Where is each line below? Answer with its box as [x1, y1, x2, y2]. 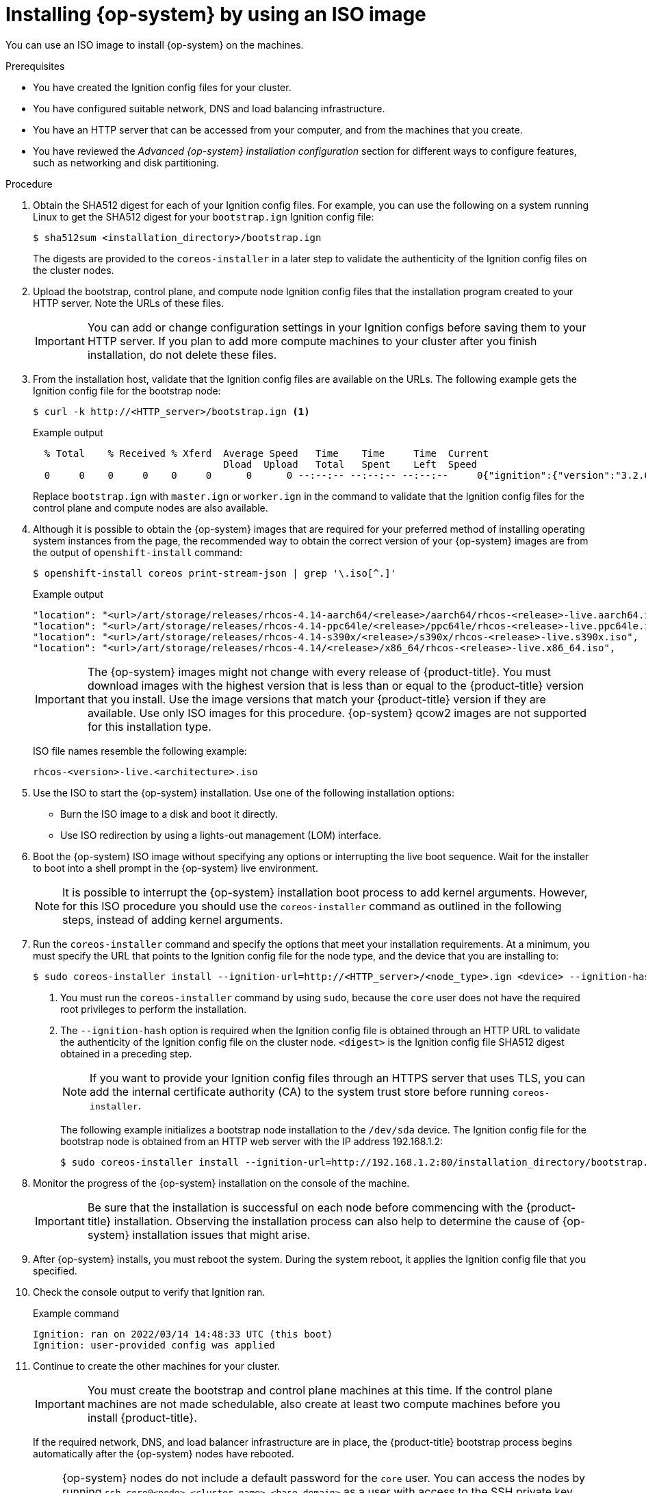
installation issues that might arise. [132, 1227, 311, 1242]
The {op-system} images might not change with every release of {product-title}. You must [87, 664, 551, 679]
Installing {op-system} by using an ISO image [5, 3, 426, 26]
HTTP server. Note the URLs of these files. [33, 297, 224, 309]
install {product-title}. [87, 1410, 197, 1425]
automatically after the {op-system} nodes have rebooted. [33, 1447, 294, 1459]
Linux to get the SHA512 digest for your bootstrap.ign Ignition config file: [33, 210, 374, 223]
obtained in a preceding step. [60, 1047, 192, 1059]
